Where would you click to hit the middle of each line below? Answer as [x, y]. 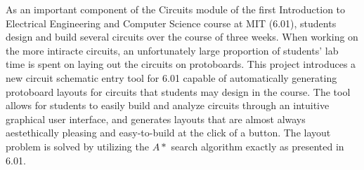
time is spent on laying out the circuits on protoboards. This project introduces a [181, 64]
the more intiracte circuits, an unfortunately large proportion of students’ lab [172, 50]
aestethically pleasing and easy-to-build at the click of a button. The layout [168, 133]
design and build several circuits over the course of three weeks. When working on [182, 37]
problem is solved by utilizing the [77, 146]
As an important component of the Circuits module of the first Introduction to [176, 9]
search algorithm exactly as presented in [258, 146]
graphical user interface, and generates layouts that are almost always [156, 119]
